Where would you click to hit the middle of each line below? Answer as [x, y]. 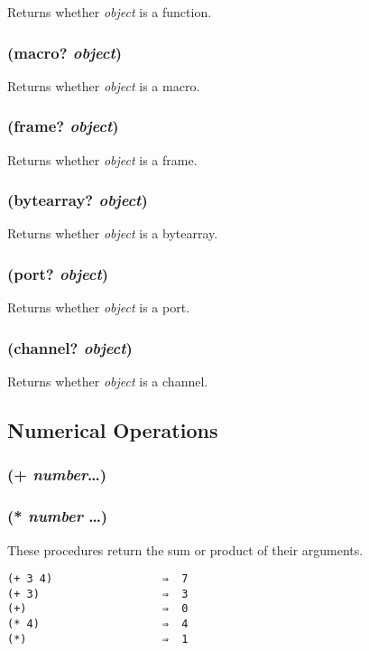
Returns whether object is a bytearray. [113, 233]
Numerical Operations [113, 430]
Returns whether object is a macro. [104, 85]
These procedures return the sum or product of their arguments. [185, 549]
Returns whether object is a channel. [108, 381]
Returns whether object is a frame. [102, 159]
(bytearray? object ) [78, 200]
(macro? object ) [65, 52]
